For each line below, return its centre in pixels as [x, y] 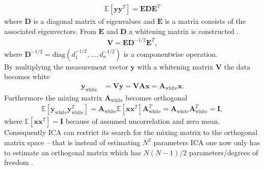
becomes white [27, 76]
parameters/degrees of [223, 152]
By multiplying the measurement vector [66, 66]
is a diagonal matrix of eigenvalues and [94, 21]
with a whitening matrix [175, 66]
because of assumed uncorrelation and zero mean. [143, 121]
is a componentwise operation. [170, 54]
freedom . [19, 162]
